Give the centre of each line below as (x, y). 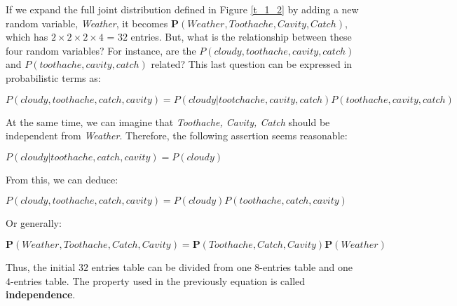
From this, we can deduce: (62, 179)
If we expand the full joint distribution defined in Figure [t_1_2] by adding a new (182, 9)
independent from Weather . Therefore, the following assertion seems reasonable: (177, 135)
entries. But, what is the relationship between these (241, 37)
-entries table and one (306, 266)
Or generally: (34, 223)
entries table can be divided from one (171, 266)
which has (27, 37)
